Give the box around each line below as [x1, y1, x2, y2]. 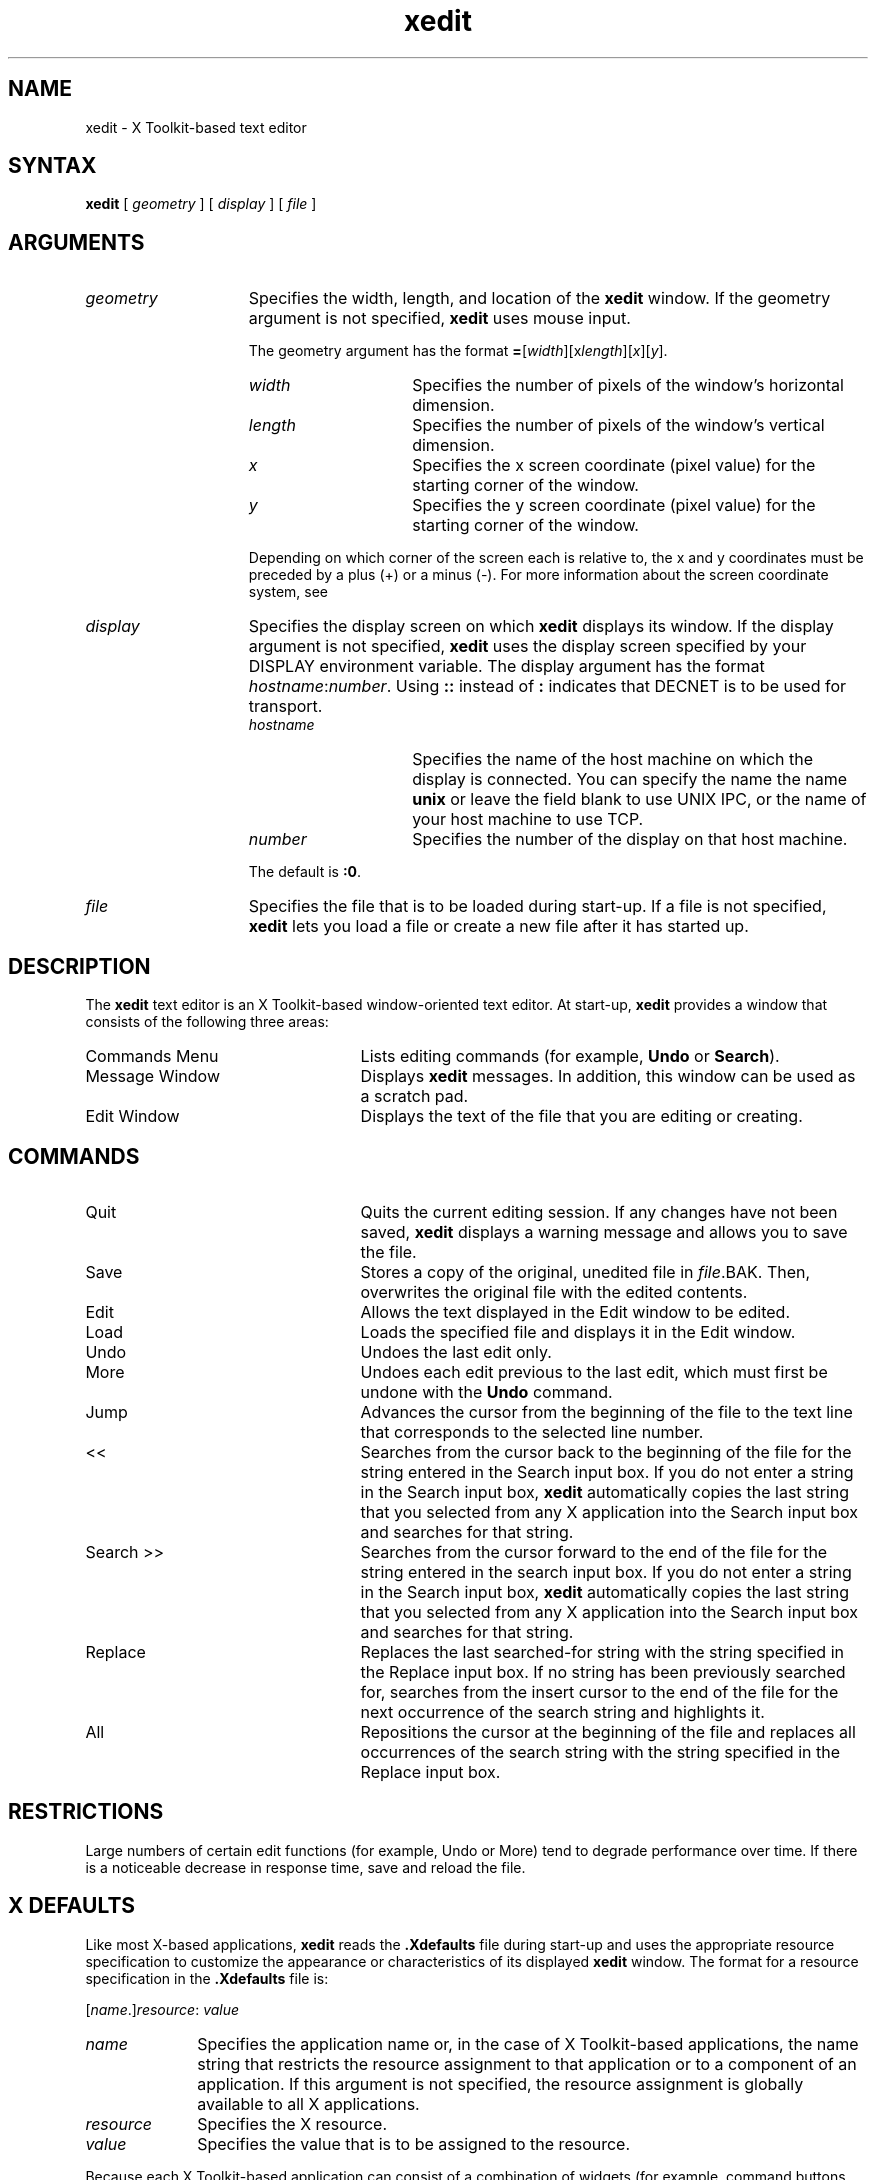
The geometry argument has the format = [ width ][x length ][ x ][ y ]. [248, 342, 668, 360]
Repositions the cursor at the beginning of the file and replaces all [360, 1721, 856, 1742]
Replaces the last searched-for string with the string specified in [360, 1641, 844, 1662]
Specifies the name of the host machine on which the [412, 749, 814, 770]
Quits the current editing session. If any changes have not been [360, 1201, 838, 1222]
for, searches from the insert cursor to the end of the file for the [360, 1681, 839, 1702]
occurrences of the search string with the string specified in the [360, 1741, 840, 1762]
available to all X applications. [197, 2093, 420, 2114]
